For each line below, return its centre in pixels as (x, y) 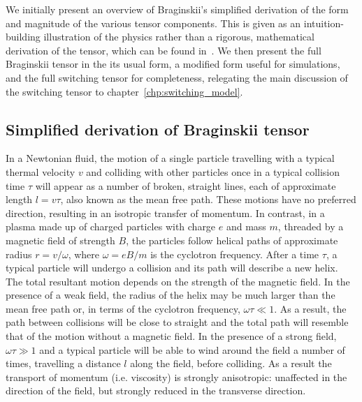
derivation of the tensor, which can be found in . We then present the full (164, 50)
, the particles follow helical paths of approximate (232, 240)
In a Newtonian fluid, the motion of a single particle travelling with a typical (170, 158)
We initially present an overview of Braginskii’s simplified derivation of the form (177, 9)
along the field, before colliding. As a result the (231, 363)
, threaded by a (311, 226)
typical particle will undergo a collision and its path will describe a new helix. (172, 268)
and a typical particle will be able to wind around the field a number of (192, 349)
